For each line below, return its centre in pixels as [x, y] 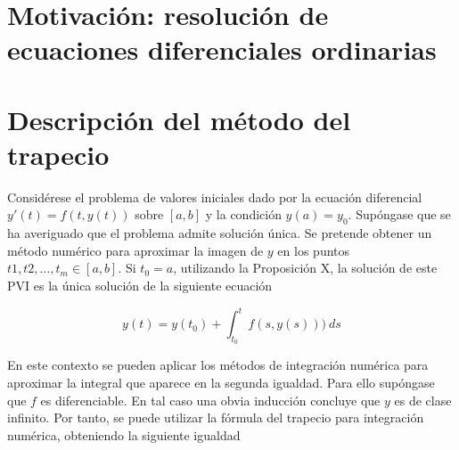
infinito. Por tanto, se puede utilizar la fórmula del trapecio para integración [216, 417]
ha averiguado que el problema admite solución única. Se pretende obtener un [220, 233]
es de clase [423, 400]
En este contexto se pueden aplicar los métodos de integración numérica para [218, 365]
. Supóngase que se [399, 214]
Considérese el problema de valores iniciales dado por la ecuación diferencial [215, 196]
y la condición [243, 214]
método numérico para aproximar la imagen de [135, 250]
